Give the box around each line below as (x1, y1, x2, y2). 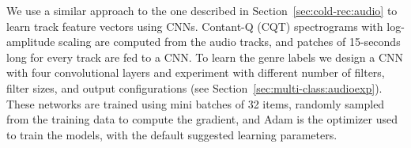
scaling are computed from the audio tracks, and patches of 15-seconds (58, 33, 401, 50)
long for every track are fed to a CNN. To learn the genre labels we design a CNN (6, 48, 403, 65)
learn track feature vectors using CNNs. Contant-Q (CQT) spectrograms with (6, 17, 383, 34)
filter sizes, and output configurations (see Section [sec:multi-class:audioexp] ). (6, 79, 383, 96)
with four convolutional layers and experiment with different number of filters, (6, 64, 385, 81)
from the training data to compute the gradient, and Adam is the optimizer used (6, 111, 398, 127)
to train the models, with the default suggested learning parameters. (6, 126, 337, 142)
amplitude (6, 33, 55, 50)
